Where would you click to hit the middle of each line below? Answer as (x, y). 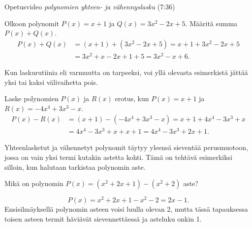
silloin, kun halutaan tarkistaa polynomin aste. (75, 167)
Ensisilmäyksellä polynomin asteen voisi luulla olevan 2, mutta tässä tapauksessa (126, 209)
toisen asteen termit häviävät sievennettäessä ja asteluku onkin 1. (103, 218)
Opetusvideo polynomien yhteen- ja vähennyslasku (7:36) (90, 6)
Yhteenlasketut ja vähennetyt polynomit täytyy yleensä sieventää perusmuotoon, (126, 147)
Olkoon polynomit (32, 23)
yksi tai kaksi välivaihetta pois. (51, 82)
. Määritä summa (211, 23)
